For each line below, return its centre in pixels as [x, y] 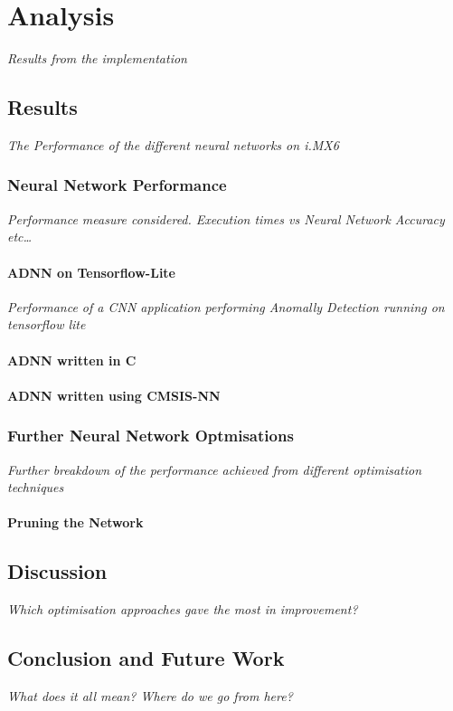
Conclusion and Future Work [146, 658]
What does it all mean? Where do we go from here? [150, 695]
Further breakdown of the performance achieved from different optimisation [215, 469]
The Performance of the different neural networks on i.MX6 [173, 144]
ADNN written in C [72, 360]
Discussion [57, 571]
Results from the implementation [97, 58]
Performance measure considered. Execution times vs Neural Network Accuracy [226, 218]
